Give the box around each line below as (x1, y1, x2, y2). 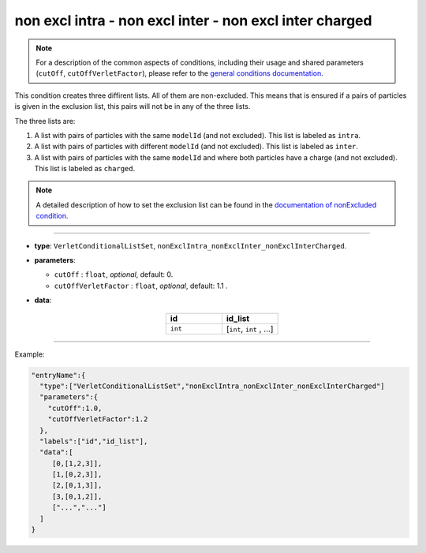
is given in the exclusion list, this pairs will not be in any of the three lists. (14, 102, 251, 111)
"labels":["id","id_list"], (39, 436, 148, 446)
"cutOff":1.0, (47, 403, 103, 413)
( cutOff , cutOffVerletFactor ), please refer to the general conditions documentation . (35, 69, 323, 78)
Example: (14, 349, 45, 359)
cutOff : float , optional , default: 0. (54, 270, 174, 279)
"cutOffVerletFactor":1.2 (47, 415, 148, 424)
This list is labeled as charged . (34, 164, 136, 174)
